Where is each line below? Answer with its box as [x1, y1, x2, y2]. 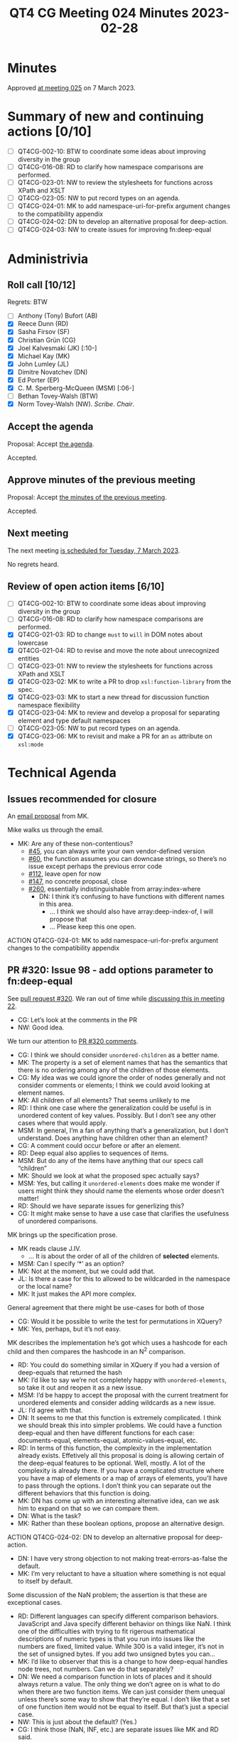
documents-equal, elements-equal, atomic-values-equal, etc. [17, 1437, 198, 1445]
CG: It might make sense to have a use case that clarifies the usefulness [17, 1209, 229, 1218]
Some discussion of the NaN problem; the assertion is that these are [7, 1591, 207, 1599]
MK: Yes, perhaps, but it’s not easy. [17, 1324, 121, 1333]
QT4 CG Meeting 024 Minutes [9, 5, 189, 21]
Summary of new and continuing [7, 109, 205, 125]
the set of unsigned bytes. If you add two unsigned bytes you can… [17, 1650, 215, 1658]
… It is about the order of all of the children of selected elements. [28, 1252, 220, 1260]
